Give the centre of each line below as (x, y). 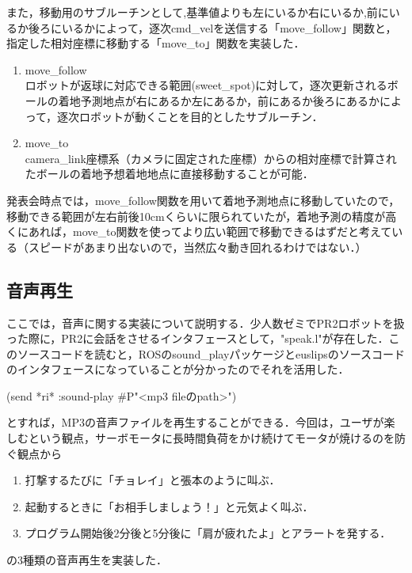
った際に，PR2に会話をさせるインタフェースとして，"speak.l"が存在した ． (198, 338)
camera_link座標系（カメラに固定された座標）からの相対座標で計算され (211, 158)
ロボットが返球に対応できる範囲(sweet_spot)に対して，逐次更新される (206, 85)
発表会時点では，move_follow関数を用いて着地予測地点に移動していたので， (203, 200)
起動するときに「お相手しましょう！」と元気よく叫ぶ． (169, 506)
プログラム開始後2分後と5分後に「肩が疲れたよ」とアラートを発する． (208, 533)
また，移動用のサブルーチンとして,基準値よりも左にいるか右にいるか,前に (198, 12)
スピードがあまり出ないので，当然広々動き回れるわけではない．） (197, 247)
